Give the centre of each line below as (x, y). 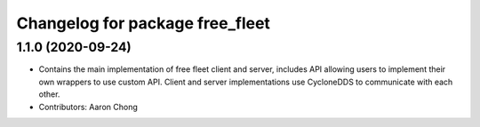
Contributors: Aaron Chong (88, 107)
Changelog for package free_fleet (144, 23)
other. (49, 94)
